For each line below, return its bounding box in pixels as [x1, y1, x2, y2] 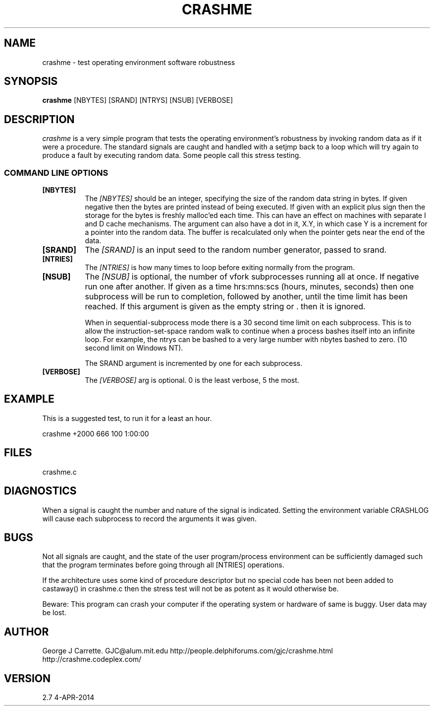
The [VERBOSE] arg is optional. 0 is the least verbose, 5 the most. [85, 376, 299, 385]
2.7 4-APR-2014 [42, 693, 95, 702]
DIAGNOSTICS [4, 485, 77, 497]
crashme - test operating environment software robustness [42, 58, 235, 67]
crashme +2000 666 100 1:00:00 [42, 429, 149, 438]
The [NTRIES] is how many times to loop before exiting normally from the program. [85, 263, 355, 272]
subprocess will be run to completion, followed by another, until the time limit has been [85, 291, 408, 302]
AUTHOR [4, 625, 49, 638]
